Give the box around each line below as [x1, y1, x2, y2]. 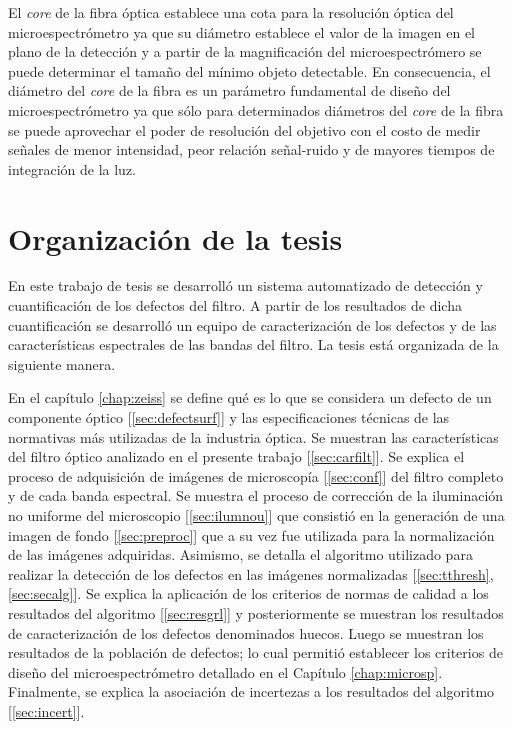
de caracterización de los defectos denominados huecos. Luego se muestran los [8, 622, 484, 643]
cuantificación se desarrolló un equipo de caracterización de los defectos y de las [8, 314, 497, 335]
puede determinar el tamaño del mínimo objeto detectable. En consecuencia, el [8, 60, 491, 81]
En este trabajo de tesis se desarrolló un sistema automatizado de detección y [8, 275, 483, 296]
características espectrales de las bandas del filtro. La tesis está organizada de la [8, 334, 499, 355]
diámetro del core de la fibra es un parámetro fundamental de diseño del [8, 80, 451, 101]
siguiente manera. [8, 353, 116, 374]
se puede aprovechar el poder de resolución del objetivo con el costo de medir [8, 119, 481, 140]
